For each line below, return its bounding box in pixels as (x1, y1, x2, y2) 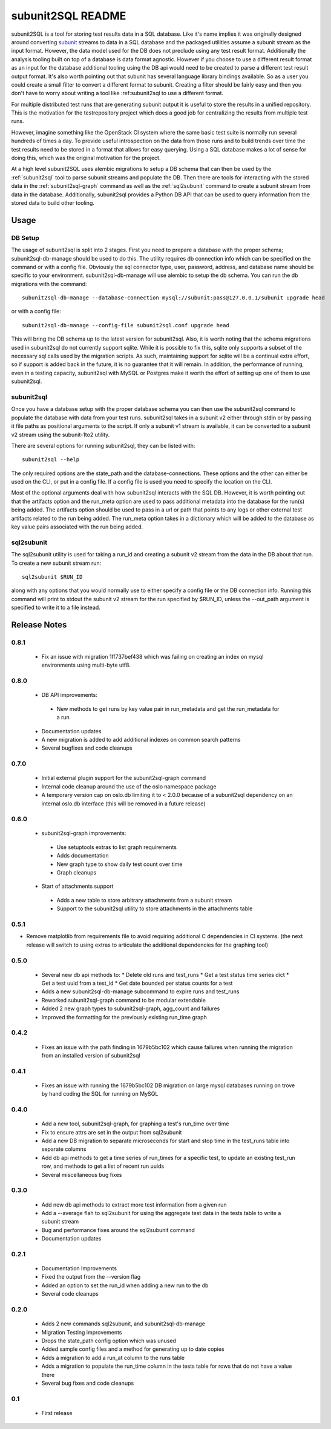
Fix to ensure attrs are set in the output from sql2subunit (41, 1128, 182, 1136)
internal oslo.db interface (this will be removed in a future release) (41, 800, 206, 807)
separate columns (41, 1145, 87, 1153)
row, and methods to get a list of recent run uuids (41, 1162, 165, 1170)
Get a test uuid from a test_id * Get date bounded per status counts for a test (41, 979, 233, 987)
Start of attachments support (41, 882, 114, 890)
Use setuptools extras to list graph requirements (56, 843, 177, 851)
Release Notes (11, 619, 67, 630)
